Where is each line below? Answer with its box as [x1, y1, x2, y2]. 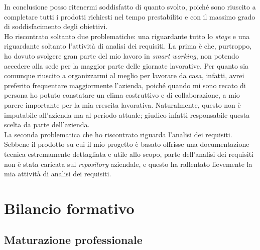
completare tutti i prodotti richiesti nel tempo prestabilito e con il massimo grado [4, 11, 255, 22]
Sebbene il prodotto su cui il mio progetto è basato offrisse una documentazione [4, 139, 249, 149]
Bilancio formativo [4, 197, 135, 218]
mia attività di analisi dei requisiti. [4, 168, 111, 179]
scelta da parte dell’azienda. [4, 119, 90, 130]
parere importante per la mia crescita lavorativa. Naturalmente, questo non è [4, 99, 241, 110]
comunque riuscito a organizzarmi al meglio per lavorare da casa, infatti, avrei [4, 70, 244, 81]
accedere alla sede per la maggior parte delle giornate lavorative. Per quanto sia [4, 60, 249, 71]
